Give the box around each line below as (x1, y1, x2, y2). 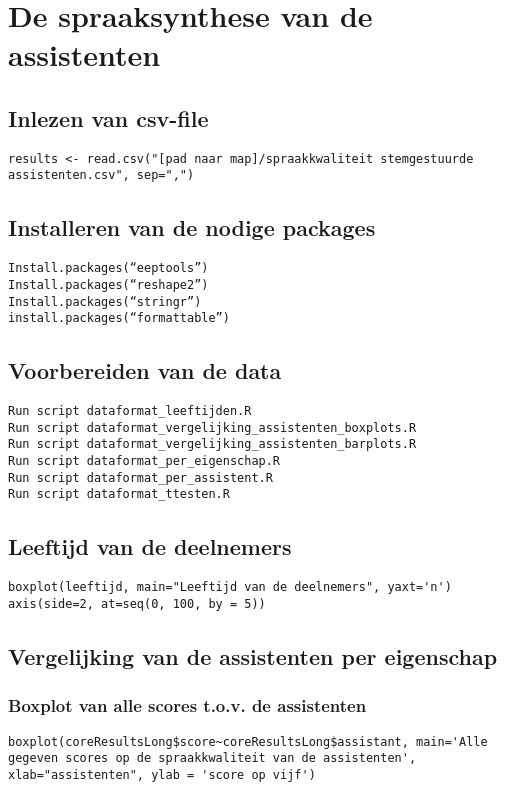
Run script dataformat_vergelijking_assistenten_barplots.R (8, 437, 417, 452)
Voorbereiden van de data (8, 355, 282, 386)
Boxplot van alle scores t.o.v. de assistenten (8, 693, 367, 718)
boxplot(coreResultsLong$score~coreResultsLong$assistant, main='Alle (8, 734, 488, 749)
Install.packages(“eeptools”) (8, 261, 209, 276)
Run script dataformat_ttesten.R (8, 487, 230, 502)
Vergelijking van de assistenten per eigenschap (8, 640, 498, 671)
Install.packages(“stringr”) (8, 294, 202, 309)
